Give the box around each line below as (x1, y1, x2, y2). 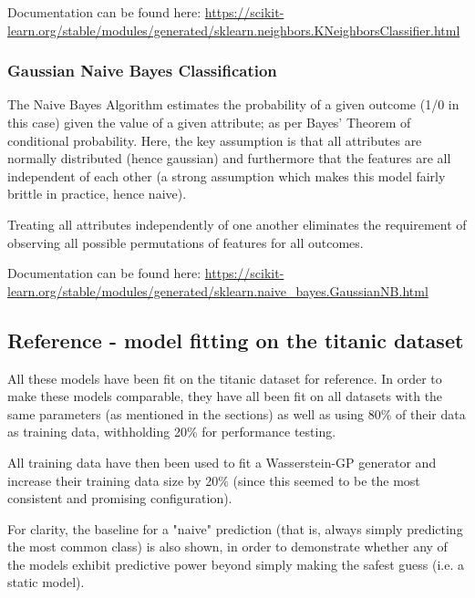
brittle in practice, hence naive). (7, 184, 187, 203)
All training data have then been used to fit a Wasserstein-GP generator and (7, 452, 437, 471)
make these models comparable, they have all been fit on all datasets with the (7, 387, 443, 406)
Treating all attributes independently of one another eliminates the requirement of (7, 214, 467, 233)
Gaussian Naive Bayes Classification (7, 59, 277, 82)
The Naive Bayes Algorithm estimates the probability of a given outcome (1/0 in (7, 95, 460, 114)
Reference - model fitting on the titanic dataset (7, 325, 464, 354)
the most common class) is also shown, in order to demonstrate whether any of (7, 537, 448, 556)
